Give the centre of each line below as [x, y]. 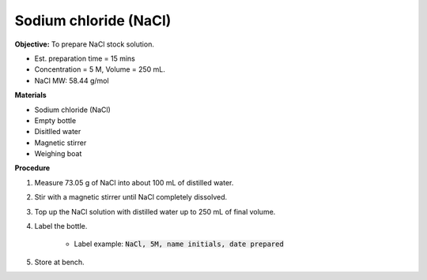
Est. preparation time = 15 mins [85, 58]
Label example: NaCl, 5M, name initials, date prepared [179, 244]
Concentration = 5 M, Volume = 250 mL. [100, 69]
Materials [30, 95]
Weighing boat [58, 154]
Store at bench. [59, 262]
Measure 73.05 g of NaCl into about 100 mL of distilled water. [134, 182]
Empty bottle [55, 120]
